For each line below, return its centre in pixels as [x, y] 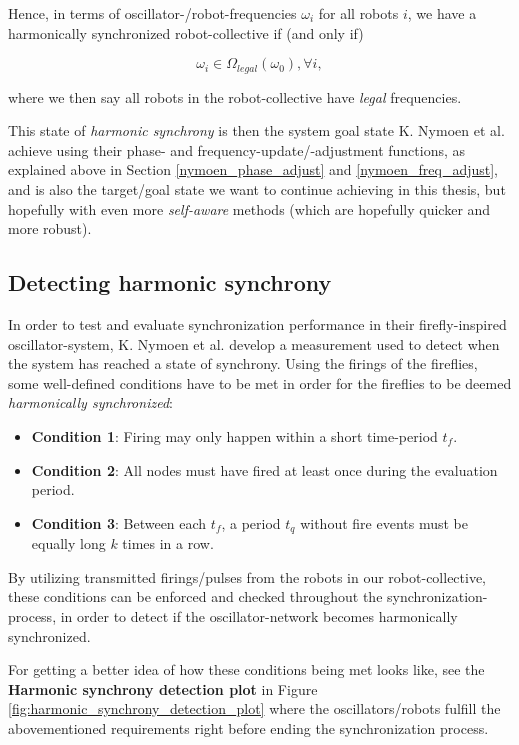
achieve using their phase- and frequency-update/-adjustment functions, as [237, 149]
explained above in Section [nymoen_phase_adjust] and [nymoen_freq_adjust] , [253, 169]
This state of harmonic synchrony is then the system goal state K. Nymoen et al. [256, 130]
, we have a [442, 13]
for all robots [358, 13]
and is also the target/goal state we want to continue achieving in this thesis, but [257, 189]
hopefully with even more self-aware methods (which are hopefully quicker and [249, 208]
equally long [68, 543]
